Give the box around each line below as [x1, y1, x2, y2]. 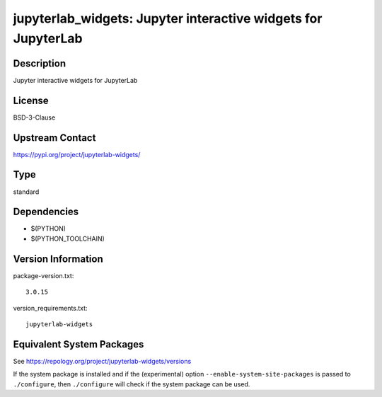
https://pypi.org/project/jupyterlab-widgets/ [13, 150, 141, 159]
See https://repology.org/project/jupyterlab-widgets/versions [13, 357, 192, 365]
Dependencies [13, 206, 79, 218]
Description [13, 57, 66, 69]
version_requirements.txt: [13, 304, 88, 312]
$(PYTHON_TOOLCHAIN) [30, 234, 105, 243]
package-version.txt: [13, 271, 74, 280]
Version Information [13, 253, 103, 265]
